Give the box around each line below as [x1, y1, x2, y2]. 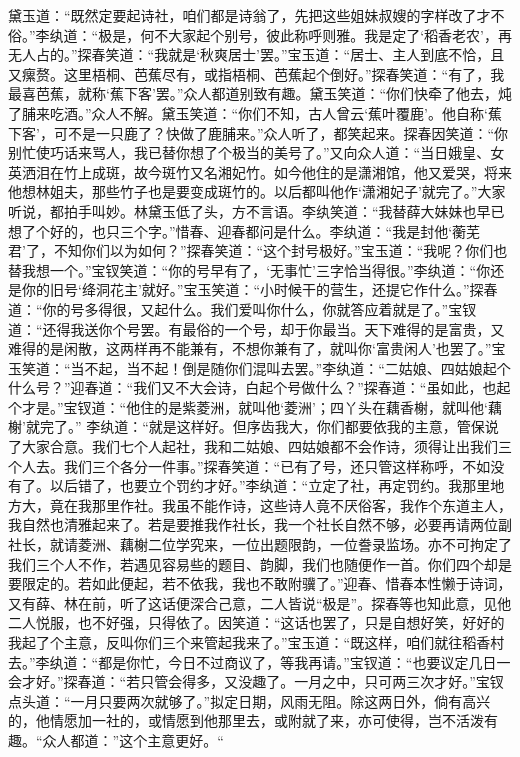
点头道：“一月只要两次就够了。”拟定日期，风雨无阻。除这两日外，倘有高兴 [8, 690, 491, 711]
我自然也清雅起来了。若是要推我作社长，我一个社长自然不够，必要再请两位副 [8, 514, 512, 535]
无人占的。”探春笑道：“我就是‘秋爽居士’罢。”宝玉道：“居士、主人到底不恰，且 [8, 44, 505, 65]
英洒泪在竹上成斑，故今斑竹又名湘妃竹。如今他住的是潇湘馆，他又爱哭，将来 [8, 161, 512, 182]
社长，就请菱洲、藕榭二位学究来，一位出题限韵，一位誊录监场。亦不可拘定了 [8, 534, 512, 555]
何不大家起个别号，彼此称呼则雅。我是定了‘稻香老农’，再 [140, 24, 512, 45]
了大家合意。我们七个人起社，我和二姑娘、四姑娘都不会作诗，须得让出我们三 [8, 436, 512, 457]
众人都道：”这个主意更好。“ [42, 729, 224, 750]
